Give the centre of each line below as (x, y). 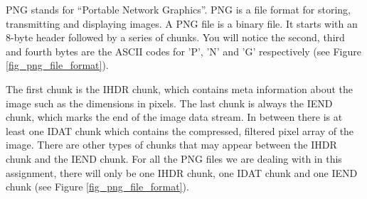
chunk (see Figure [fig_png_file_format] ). (97, 187)
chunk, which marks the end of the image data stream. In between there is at (174, 117)
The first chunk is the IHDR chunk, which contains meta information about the (179, 88)
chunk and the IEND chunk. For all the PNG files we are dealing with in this (174, 158)
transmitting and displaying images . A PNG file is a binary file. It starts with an (182, 23)
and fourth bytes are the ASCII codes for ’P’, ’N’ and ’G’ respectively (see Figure (183, 51)
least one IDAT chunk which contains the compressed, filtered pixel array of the (180, 130)
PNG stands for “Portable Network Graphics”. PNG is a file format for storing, (178, 9)
